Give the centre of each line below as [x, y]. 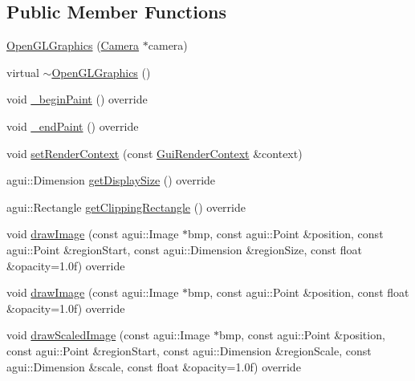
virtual [23, 72]
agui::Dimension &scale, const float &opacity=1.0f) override [154, 366]
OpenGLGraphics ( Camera [73, 45]
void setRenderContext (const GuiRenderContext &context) [155, 153]
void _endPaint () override [73, 126]
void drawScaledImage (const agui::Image [108, 335]
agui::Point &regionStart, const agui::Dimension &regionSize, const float [184, 249]
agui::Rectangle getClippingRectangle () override [126, 207]
